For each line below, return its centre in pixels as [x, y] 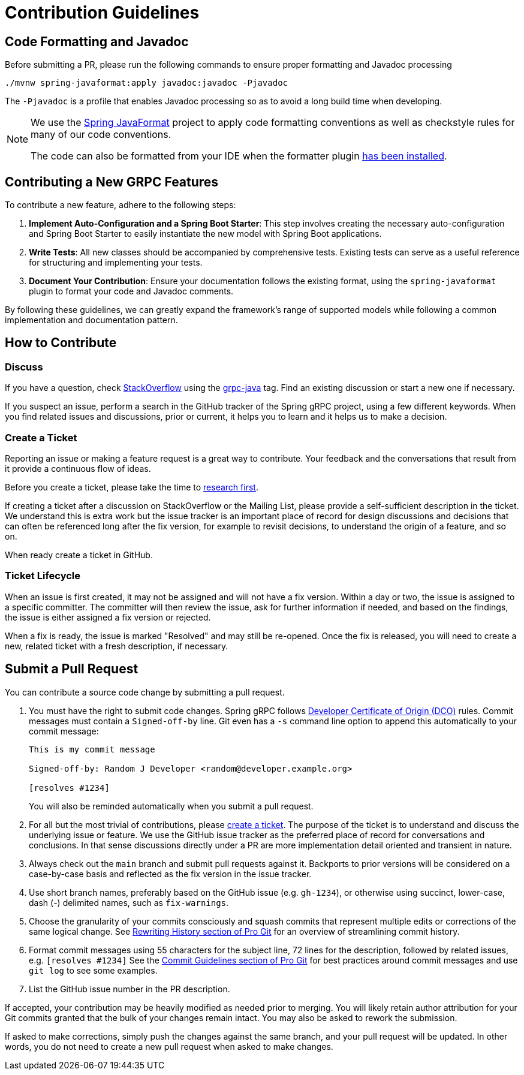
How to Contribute [61, 343]
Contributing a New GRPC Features [112, 182]
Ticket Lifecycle [43, 576]
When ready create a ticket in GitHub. [79, 555]
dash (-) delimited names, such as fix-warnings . [129, 902]
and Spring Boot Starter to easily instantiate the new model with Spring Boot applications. [205, 234]
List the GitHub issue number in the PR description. [130, 989]
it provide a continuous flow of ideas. [78, 468]
